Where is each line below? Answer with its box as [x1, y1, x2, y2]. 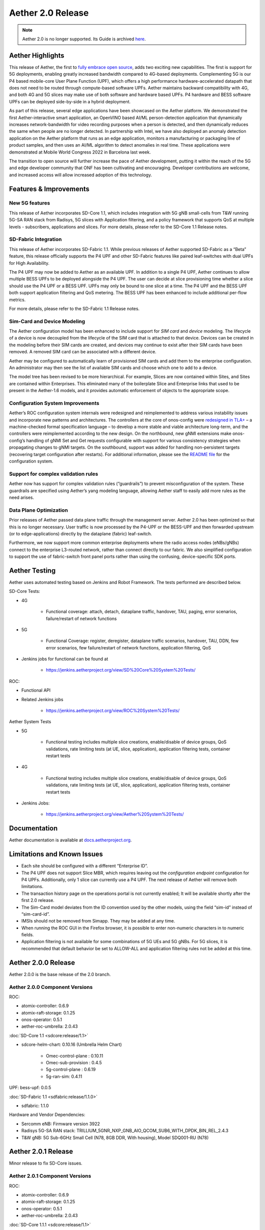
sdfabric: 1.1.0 [21, 1103, 49, 1108]
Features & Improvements [9, 184, 90, 193]
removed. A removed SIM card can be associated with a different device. [9, 349, 157, 355]
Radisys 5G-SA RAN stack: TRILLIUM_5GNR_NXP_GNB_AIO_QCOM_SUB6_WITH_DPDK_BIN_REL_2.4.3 [21, 1128, 229, 1134]
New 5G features [9, 200, 51, 207]
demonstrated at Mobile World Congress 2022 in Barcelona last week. [9, 149, 151, 155]
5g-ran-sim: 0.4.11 [46, 1073, 82, 1079]
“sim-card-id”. [21, 911, 50, 917]
